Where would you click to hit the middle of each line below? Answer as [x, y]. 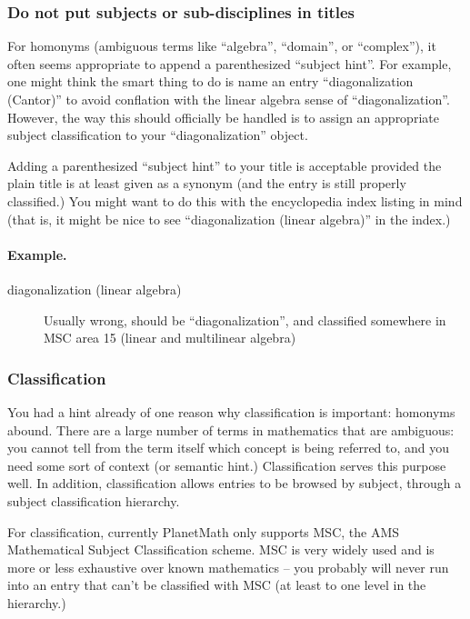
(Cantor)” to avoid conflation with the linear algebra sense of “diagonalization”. [229, 99]
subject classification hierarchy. [94, 500]
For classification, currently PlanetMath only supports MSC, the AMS [204, 531]
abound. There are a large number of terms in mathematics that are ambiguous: [231, 429]
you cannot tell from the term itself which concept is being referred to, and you [229, 448]
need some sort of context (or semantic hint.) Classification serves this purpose [227, 465]
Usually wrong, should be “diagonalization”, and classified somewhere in [245, 319]
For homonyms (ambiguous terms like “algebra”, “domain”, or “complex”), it [222, 46]
